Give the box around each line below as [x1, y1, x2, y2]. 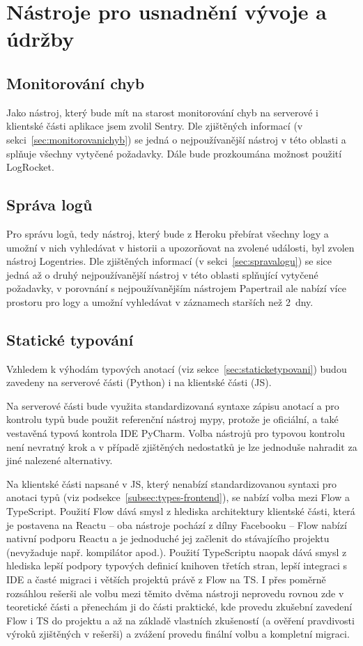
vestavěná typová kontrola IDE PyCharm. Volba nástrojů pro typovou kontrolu [6, 426, 345, 440]
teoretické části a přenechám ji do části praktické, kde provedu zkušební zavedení [6, 599, 353, 614]
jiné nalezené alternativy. [6, 453, 113, 468]
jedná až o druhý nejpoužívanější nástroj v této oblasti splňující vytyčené [6, 267, 318, 282]
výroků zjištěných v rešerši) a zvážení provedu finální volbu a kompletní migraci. [6, 626, 350, 641]
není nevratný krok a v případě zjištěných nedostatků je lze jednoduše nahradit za [6, 439, 357, 454]
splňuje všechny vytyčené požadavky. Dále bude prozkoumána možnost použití [6, 146, 342, 160]
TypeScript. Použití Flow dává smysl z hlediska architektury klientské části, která [6, 504, 355, 518]
